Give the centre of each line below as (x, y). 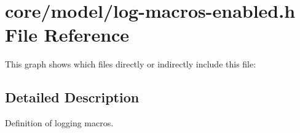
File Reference (67, 35)
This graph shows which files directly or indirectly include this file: (131, 64)
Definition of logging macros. (59, 123)
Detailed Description (72, 97)
